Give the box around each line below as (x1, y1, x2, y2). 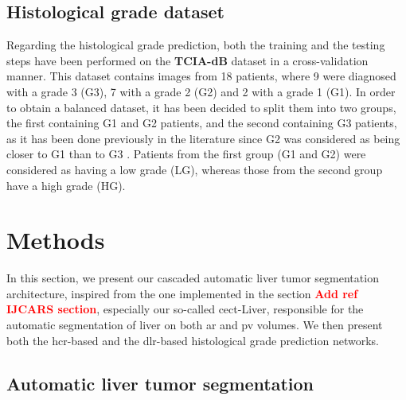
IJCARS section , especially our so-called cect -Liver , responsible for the (6, 301, 364, 317)
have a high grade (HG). (6, 177, 126, 193)
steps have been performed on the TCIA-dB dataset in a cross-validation (6, 52, 369, 68)
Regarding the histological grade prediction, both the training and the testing (6, 37, 385, 53)
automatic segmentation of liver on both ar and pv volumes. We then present (6, 317, 383, 333)
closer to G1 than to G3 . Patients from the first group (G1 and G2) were (6, 146, 366, 162)
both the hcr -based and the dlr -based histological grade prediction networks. (6, 332, 380, 348)
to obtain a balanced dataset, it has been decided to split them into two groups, (6, 99, 396, 115)
